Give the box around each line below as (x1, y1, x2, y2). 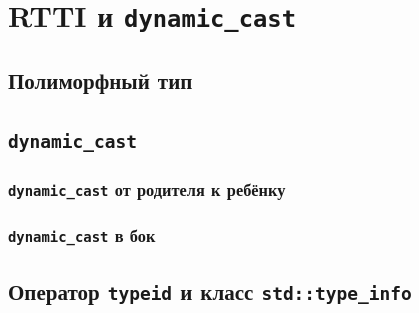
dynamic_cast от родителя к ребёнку (8, 176, 286, 201)
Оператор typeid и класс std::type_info (8, 275, 412, 306)
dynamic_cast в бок (8, 222, 156, 247)
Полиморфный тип (8, 64, 193, 95)
